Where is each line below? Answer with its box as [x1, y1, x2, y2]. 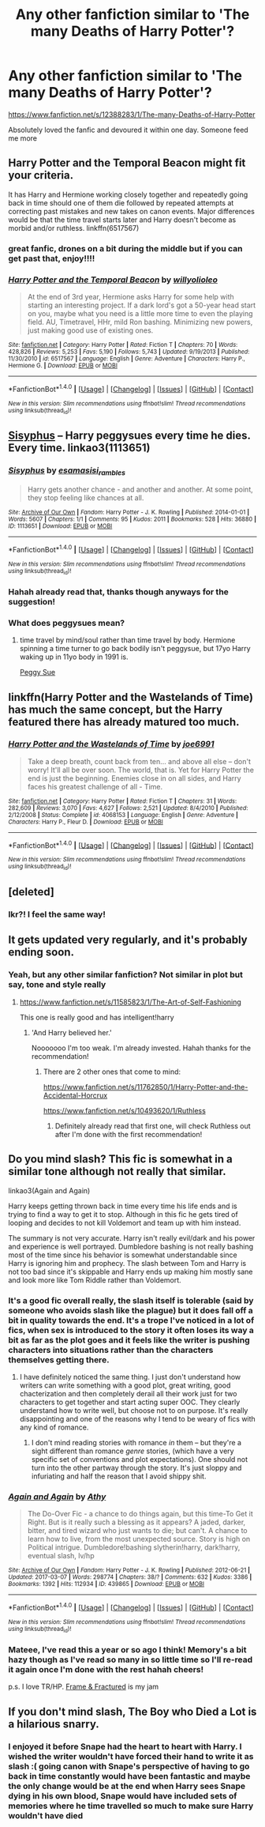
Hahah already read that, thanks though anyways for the [8, 586, 229, 597]
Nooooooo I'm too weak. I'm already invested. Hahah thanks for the [31, 1043, 252, 1053]
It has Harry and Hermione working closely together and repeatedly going [8, 190, 248, 199]
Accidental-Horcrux [43, 1091, 108, 1100]
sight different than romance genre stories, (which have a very [31, 1446, 234, 1456]
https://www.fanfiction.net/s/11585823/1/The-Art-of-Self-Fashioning [19, 997, 242, 1007]
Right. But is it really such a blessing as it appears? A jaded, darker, [27, 1517, 246, 1527]
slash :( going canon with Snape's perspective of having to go [8, 1761, 250, 1772]
